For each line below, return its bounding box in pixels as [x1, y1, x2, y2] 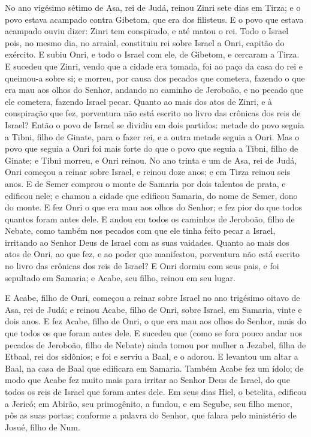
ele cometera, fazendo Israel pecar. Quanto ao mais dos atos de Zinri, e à [5, 95, 273, 107]
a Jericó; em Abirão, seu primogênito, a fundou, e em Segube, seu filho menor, [5, 397, 293, 409]
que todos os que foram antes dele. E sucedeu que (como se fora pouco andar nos [5, 327, 303, 339]
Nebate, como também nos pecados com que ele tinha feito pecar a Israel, [5, 224, 276, 237]
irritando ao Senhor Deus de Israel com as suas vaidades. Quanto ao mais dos [5, 236, 289, 248]
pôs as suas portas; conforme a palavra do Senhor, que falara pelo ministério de [5, 409, 297, 421]
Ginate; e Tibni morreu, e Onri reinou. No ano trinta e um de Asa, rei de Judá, [5, 153, 297, 166]
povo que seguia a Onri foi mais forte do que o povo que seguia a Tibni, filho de [5, 142, 298, 155]
